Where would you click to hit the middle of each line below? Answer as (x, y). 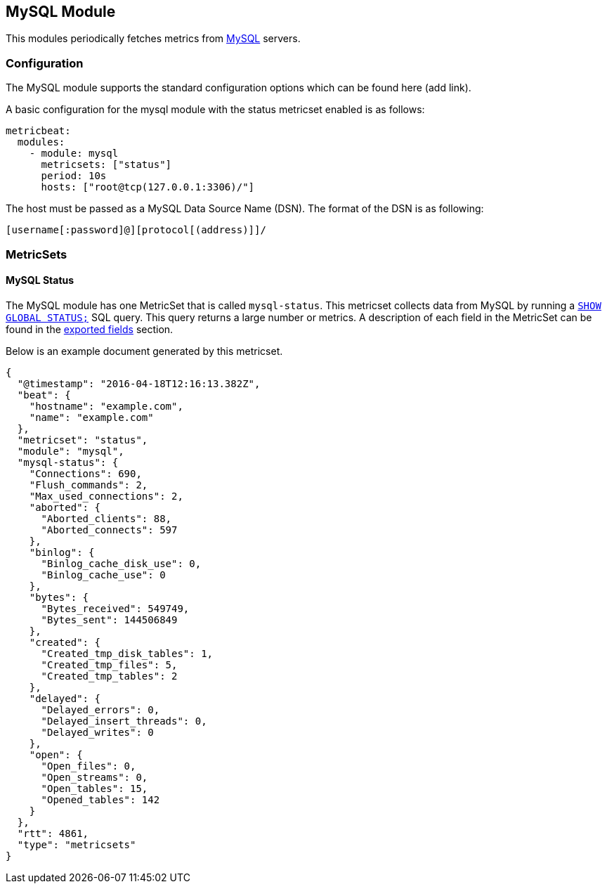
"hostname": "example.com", (106, 406)
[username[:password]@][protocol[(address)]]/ (136, 230)
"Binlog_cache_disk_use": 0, (121, 563)
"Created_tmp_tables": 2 (109, 676)
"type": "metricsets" (77, 844)
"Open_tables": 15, (94, 788)
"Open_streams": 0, (94, 777)
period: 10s (74, 176)
